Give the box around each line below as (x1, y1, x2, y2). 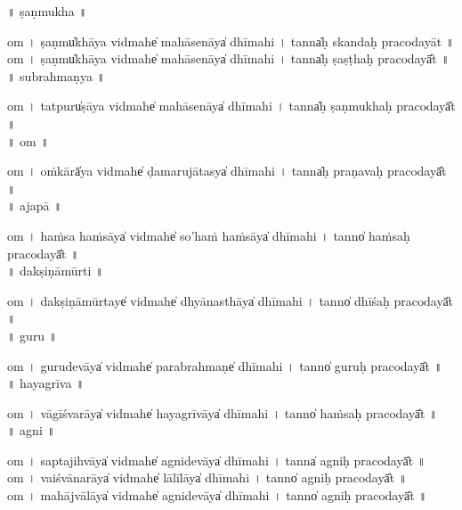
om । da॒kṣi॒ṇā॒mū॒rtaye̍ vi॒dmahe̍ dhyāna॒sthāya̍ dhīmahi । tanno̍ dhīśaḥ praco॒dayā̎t (7, 291, 454, 309)
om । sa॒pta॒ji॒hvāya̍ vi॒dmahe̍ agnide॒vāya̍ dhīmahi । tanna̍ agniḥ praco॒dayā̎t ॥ (7, 450, 426, 469)
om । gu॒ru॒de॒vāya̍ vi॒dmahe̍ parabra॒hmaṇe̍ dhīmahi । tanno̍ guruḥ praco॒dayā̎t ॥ (7, 356, 442, 374)
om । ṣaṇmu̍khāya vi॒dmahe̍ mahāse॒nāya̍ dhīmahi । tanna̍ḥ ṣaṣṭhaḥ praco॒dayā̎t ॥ (7, 49, 450, 68)
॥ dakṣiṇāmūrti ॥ (7, 261, 104, 280)
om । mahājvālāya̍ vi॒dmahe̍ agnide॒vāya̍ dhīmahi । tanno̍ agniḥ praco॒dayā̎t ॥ (7, 486, 427, 505)
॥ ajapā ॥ (7, 196, 62, 215)
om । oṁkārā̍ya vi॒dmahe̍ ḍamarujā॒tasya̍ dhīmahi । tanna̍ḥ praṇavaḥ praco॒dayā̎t (7, 161, 447, 180)
